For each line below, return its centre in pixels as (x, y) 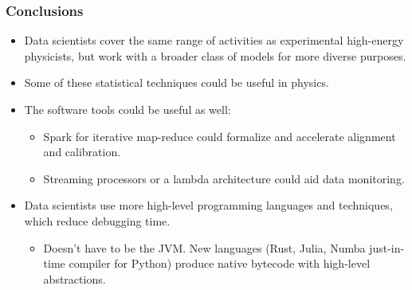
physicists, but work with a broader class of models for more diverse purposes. (215, 55)
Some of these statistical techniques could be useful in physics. (177, 82)
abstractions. (75, 278)
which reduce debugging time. (97, 220)
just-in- (387, 247)
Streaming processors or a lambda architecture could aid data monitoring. (224, 178)
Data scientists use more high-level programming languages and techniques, (208, 205)
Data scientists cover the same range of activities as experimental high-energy (214, 40)
